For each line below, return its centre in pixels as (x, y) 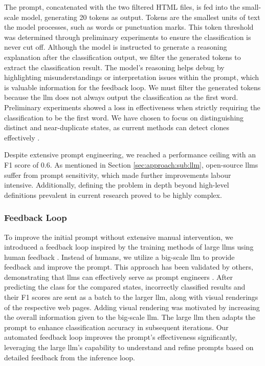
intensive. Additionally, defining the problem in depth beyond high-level (117, 185)
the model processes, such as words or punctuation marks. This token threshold (129, 27)
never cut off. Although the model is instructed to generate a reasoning (116, 47)
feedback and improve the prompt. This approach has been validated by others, (129, 267)
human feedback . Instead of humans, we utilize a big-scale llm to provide (119, 257)
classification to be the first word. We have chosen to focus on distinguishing (124, 117)
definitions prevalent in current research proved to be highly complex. (113, 195)
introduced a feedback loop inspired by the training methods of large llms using (129, 247)
